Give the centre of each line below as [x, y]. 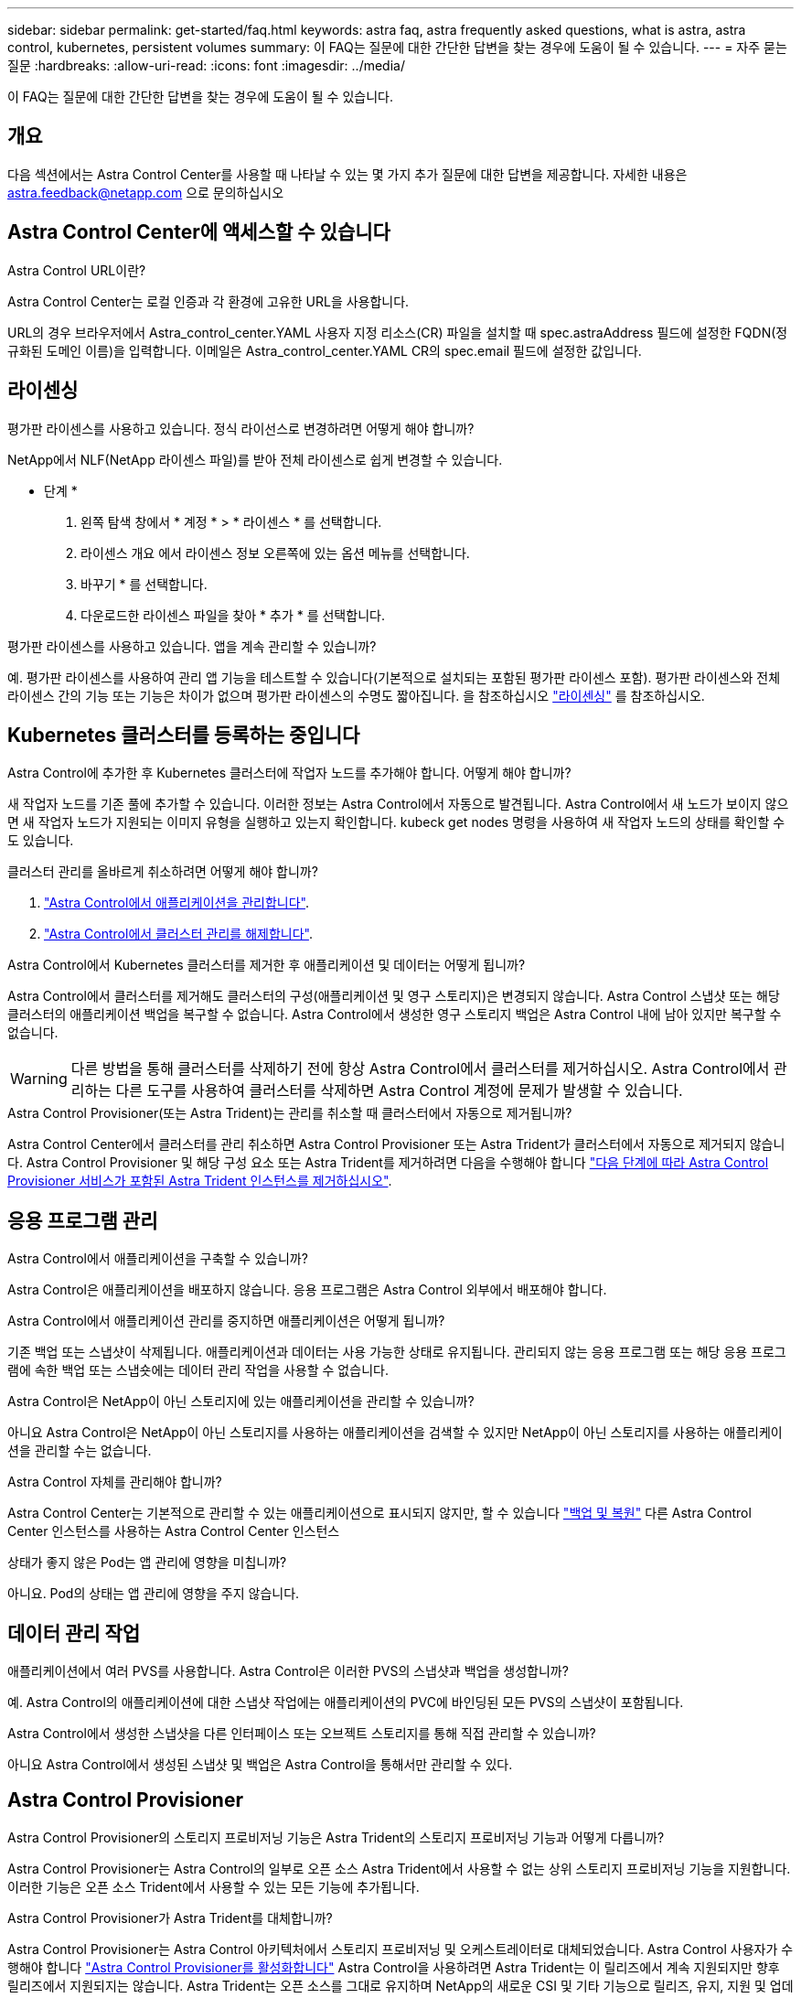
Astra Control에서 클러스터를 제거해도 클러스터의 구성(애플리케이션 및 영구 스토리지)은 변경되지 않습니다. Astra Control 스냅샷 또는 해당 [394, 996]
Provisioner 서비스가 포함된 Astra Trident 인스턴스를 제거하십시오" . [200, 1181]
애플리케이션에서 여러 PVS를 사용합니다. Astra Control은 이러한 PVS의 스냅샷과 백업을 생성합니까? [288, 1671]
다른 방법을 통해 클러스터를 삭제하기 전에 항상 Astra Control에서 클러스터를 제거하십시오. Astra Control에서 [420, 1069]
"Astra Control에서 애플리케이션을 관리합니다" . [177, 903]
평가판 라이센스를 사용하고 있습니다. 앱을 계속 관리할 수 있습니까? [192, 646]
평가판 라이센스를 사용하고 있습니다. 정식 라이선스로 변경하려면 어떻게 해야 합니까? [241, 428]
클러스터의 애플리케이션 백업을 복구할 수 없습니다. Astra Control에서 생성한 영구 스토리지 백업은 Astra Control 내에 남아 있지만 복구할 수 [395, 1015]
